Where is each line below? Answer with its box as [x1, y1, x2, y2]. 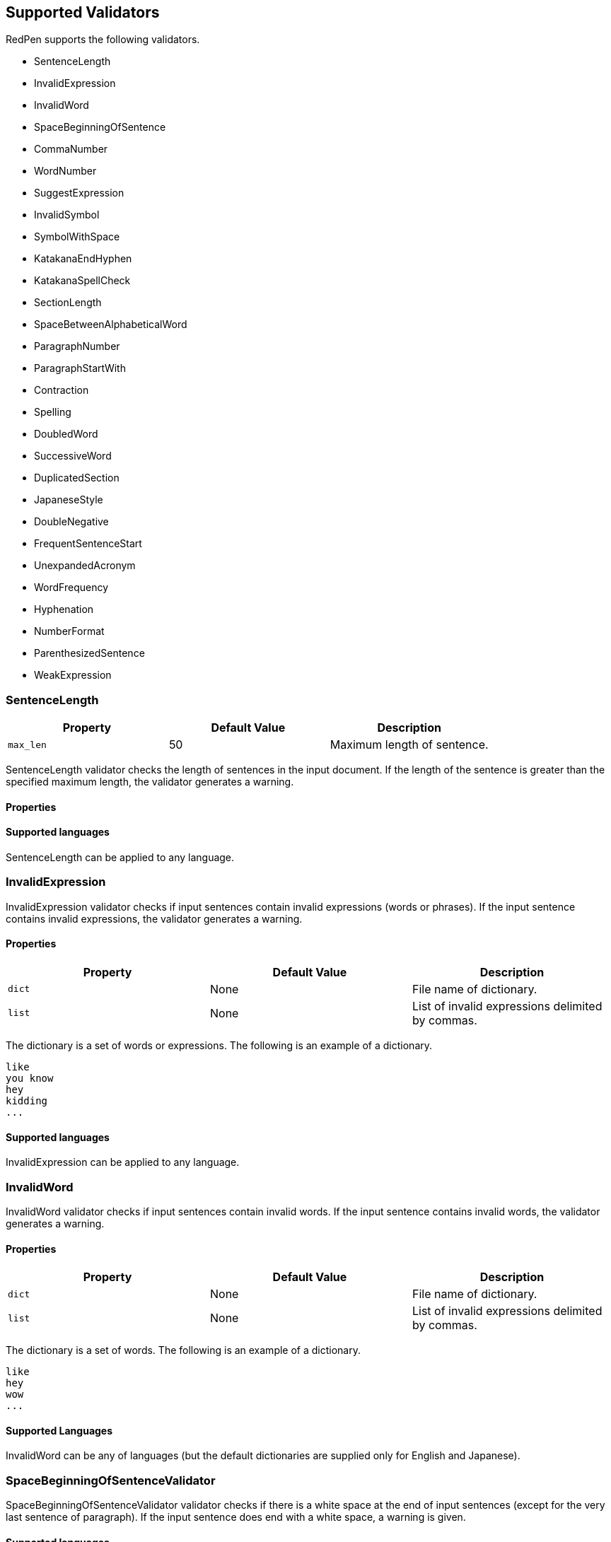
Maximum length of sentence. [330, 737, 489, 752]
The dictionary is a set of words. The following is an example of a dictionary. [6, 1344, 361, 1357]
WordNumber [34, 165, 97, 177]
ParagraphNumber [34, 340, 120, 353]
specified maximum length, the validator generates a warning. [6, 776, 294, 788]
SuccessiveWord [34, 450, 112, 462]
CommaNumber [34, 143, 108, 156]
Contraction [34, 384, 89, 397]
